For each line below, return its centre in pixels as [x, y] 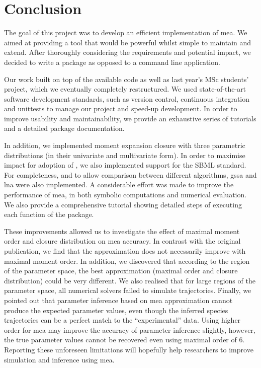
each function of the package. [49, 214]
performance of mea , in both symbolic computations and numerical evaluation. [125, 195]
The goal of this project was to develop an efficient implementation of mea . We [126, 32]
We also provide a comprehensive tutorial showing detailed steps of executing [123, 204]
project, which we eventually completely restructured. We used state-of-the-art [125, 89]
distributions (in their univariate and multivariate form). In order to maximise [125, 155]
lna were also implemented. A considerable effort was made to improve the [119, 185]
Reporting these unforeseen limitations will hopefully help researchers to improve [129, 349]
